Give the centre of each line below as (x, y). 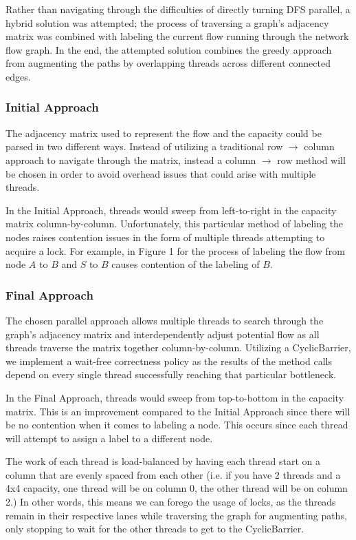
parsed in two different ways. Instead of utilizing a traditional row (144, 146)
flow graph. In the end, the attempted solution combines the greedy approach (169, 49)
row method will (311, 159)
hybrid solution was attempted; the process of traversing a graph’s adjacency (167, 22)
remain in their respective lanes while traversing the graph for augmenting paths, (176, 515)
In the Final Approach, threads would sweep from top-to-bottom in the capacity (175, 397)
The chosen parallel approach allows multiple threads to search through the (165, 320)
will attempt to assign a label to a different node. (109, 438)
